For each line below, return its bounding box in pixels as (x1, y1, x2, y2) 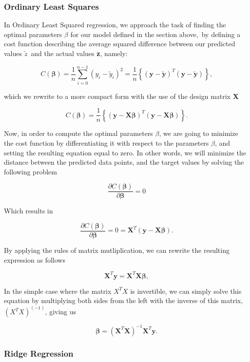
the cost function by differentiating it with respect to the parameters (4, 137, 209, 148)
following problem (4, 166, 57, 176)
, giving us (45, 306, 77, 317)
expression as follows (4, 254, 65, 265)
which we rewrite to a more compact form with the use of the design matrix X (4, 91, 239, 101)
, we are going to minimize (159, 128, 238, 138)
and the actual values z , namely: (31, 48, 128, 58)
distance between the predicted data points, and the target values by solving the (4, 157, 244, 167)
